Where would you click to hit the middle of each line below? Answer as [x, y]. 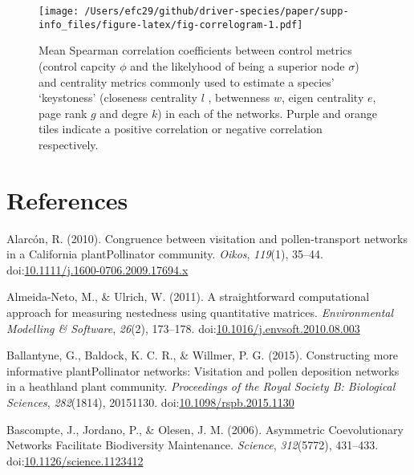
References [67, 199]
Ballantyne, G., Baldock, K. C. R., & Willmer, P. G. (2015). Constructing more [203, 355]
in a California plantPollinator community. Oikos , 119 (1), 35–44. [165, 254]
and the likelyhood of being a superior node [237, 65]
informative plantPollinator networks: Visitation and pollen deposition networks [203, 370]
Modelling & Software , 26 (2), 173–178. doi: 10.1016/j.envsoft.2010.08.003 [183, 328]
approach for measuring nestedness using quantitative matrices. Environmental [200, 312]
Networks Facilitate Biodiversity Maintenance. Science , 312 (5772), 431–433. [193, 445]
